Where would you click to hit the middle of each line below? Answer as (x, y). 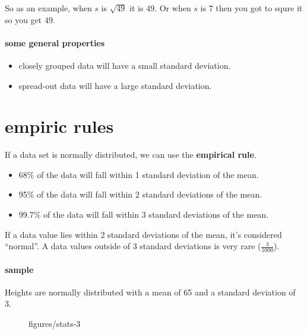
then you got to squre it (259, 8)
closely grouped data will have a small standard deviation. (125, 65)
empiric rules (59, 126)
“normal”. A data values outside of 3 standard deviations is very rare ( (133, 246)
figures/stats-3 (55, 324)
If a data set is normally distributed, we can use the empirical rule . (131, 155)
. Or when (173, 8)
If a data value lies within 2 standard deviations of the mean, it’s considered (143, 234)
